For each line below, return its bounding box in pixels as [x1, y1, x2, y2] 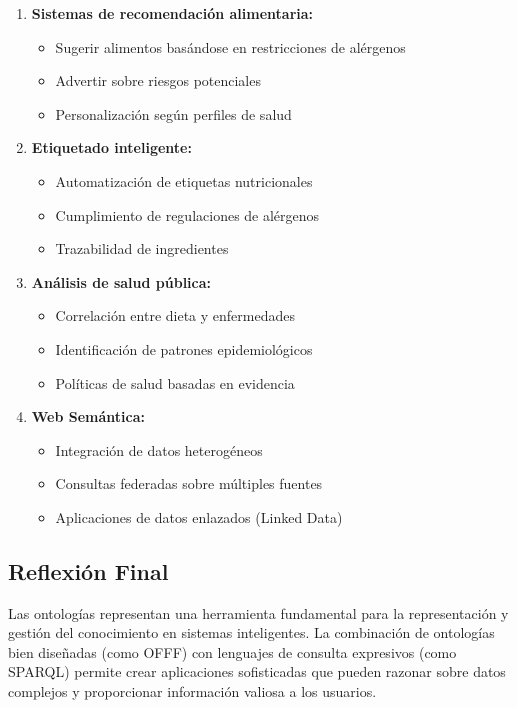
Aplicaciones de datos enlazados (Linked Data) [55, 506, 343, 527]
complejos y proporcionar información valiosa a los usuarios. [8, 681, 377, 702]
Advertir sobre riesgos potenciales [55, 70, 261, 91]
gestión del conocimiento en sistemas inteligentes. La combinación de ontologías [8, 622, 495, 643]
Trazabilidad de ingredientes [55, 238, 229, 259]
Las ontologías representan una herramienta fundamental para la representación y [8, 602, 509, 623]
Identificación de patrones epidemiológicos [55, 338, 313, 359]
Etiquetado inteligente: [31, 137, 192, 158]
